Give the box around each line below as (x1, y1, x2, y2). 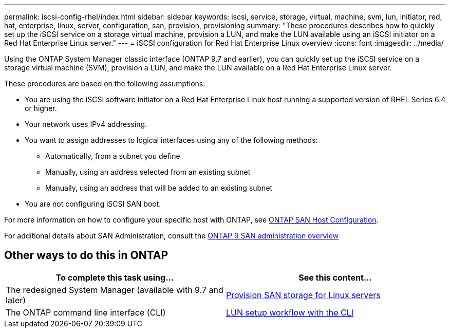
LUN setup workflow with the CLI (226, 307, 354, 318)
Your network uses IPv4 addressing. (25, 120, 147, 128)
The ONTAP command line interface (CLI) (6, 307, 166, 318)
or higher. (25, 104, 57, 113)
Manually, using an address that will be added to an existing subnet (45, 183, 273, 192)
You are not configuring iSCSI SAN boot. (25, 199, 161, 208)
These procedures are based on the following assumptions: (4, 79, 205, 88)
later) (6, 294, 26, 305)
